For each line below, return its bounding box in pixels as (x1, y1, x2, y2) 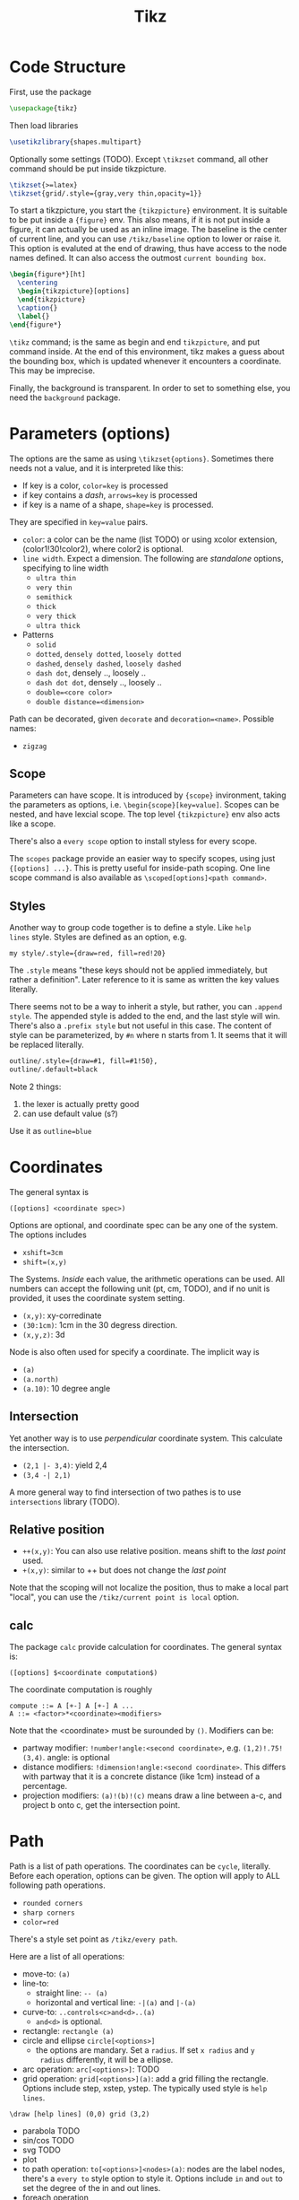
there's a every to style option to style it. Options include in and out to (21, 2173, 284, 2184)
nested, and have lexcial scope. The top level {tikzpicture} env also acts (9, 809, 280, 820)
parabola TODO (21, 2126, 81, 2136)
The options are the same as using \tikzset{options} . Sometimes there (9, 453, 275, 464)
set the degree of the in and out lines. (21, 2183, 161, 2194)
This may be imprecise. (9, 365, 96, 376)
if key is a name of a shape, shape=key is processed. (21, 499, 214, 510)
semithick (35, 592, 73, 602)
